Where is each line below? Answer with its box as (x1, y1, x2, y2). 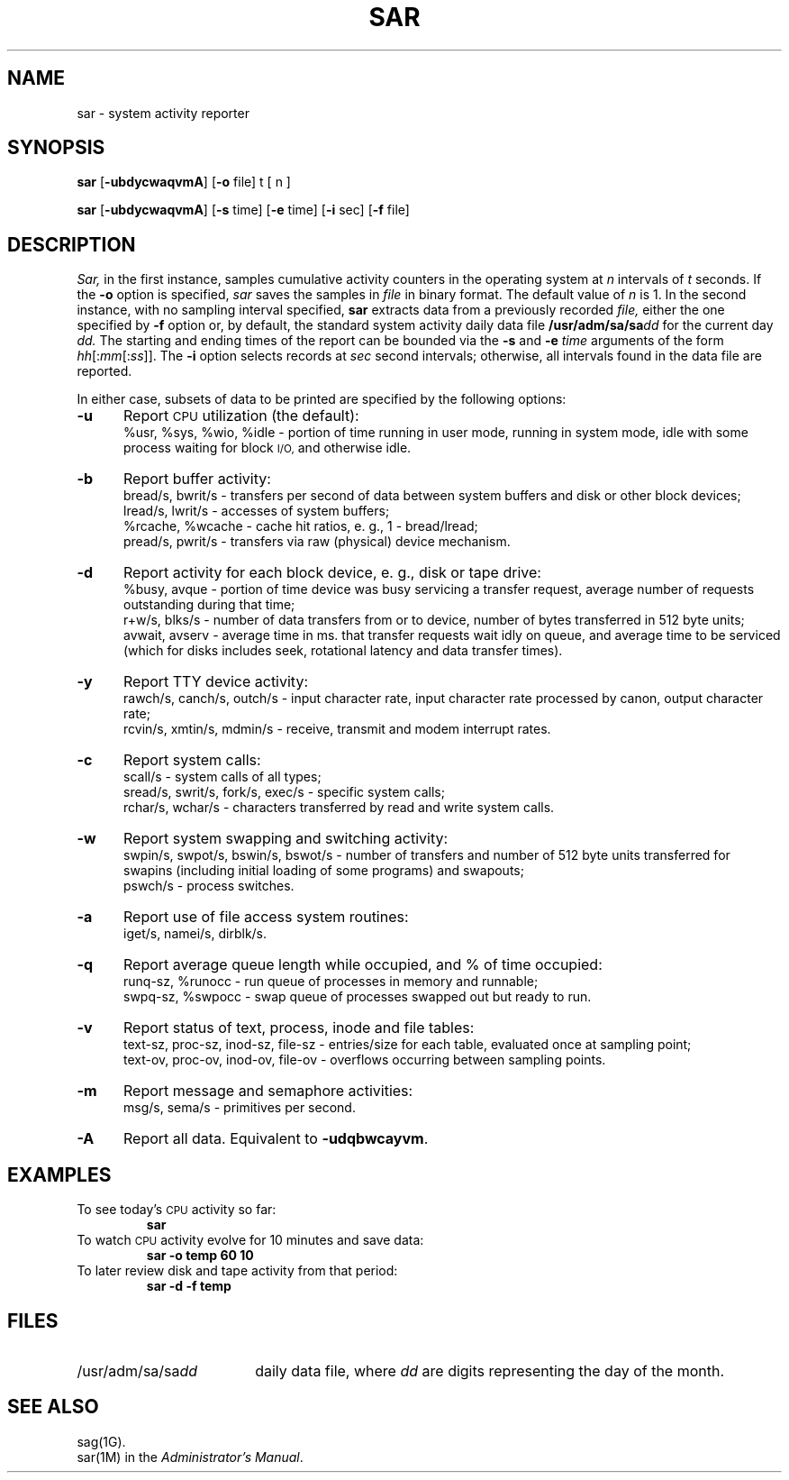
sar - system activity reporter (77, 105, 249, 121)
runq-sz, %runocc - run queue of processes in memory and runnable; (123, 973, 539, 990)
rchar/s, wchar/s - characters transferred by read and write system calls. (123, 799, 555, 816)
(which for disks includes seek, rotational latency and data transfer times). (123, 643, 563, 659)
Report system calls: (122, 751, 261, 770)
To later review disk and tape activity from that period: (77, 1263, 398, 1279)
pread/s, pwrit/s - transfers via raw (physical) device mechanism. (123, 534, 511, 550)
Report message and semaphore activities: (122, 1082, 413, 1101)
